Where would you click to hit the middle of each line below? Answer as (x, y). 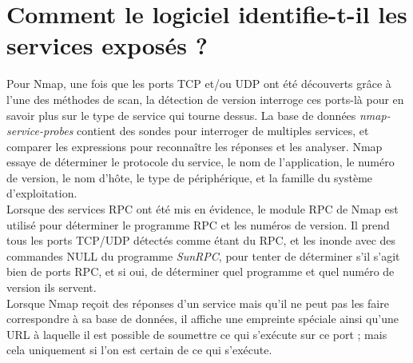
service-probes (40, 131)
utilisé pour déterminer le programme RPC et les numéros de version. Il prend (198, 224)
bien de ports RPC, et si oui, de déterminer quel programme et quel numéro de (201, 271)
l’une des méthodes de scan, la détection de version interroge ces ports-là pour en (205, 99)
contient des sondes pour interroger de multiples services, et (223, 131)
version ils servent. (52, 287)
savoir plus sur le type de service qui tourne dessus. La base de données (181, 115)
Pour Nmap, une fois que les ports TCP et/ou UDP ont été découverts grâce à (199, 84)
